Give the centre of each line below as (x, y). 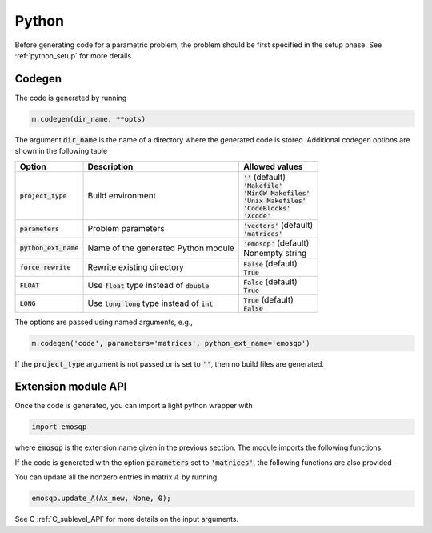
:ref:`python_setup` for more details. (74, 55)
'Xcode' (257, 216)
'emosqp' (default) (276, 242)
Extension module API (71, 387)
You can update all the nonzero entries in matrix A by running (116, 477)
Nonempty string (275, 253)
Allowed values (273, 166)
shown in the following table (61, 151)
